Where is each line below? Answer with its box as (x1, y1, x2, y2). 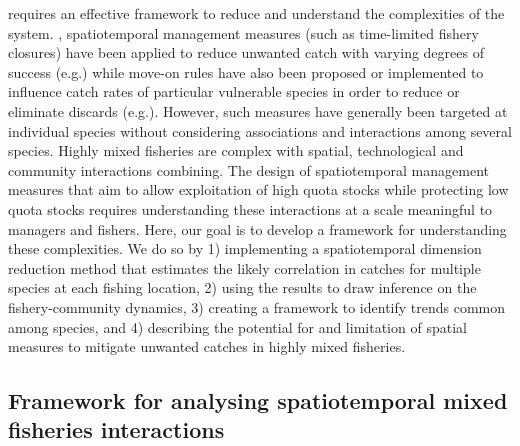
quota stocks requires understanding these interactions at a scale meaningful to (8, 198, 493, 219)
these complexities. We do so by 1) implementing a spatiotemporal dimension (8, 238, 482, 259)
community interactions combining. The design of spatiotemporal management (8, 159, 489, 180)
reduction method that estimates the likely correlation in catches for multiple (8, 257, 481, 278)
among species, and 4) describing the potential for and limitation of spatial (8, 316, 467, 337)
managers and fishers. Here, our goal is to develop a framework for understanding (8, 218, 507, 239)
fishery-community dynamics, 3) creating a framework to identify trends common (8, 296, 506, 317)
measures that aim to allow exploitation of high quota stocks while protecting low (8, 179, 509, 200)
